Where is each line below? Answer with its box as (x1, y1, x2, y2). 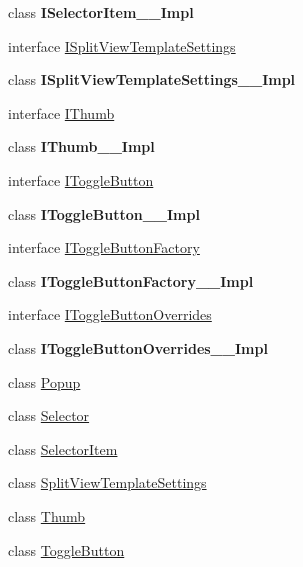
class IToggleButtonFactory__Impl (8, 270, 254, 291)
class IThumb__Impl (8, 136, 155, 157)
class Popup (8, 371, 81, 392)
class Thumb (8, 505, 86, 526)
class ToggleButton (8, 539, 125, 560)
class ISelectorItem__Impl (8, 2, 194, 22)
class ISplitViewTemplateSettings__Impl (8, 69, 296, 90)
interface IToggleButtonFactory (8, 237, 200, 258)
